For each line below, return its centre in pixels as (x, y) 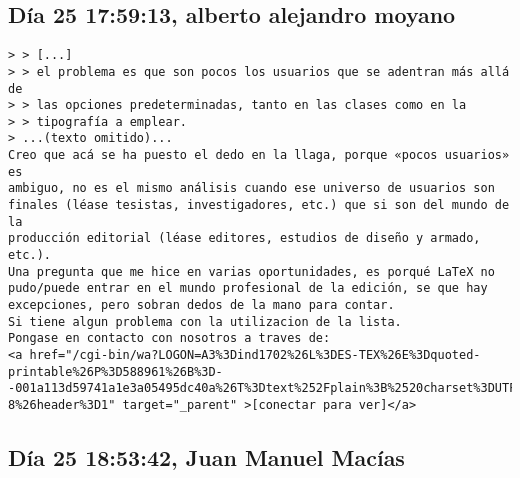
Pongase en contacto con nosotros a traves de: (169, 338)
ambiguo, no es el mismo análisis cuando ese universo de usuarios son (251, 188)
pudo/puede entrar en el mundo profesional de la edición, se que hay (248, 288)
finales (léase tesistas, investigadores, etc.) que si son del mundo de (259, 205)
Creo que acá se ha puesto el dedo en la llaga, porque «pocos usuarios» (259, 155)
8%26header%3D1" (62, 404)
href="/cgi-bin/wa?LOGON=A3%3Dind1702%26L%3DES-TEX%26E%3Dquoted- (255, 355)
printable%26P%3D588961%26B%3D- (115, 371)
